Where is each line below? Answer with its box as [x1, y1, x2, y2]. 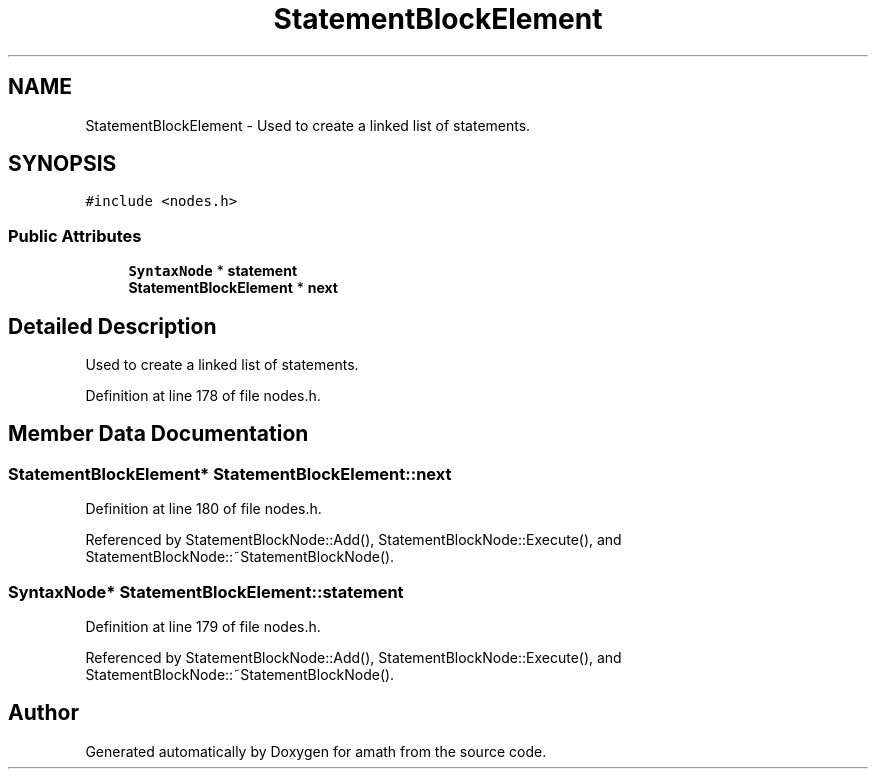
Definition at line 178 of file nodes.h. [85, 387, 321, 405]
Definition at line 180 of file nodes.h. [85, 500, 322, 518]
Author [8, 700, 79, 726]
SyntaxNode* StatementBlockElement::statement [8, 581, 404, 602]
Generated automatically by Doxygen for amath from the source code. [85, 742, 547, 760]
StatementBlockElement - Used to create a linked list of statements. [85, 116, 531, 134]
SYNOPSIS [8, 151, 117, 177]
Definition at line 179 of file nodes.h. [85, 618, 321, 635]
